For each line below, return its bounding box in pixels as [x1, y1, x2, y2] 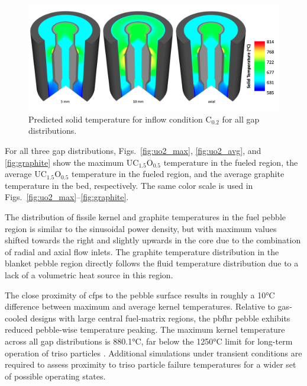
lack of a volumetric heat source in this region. [5, 269, 173, 281]
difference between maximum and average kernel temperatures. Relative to [5, 300, 275, 313]
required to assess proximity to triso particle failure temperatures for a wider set [5, 358, 296, 371]
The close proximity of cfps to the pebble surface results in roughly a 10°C [5, 288, 275, 301]
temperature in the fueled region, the [163, 156, 298, 168]
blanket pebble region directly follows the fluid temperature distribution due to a [5, 257, 299, 269]
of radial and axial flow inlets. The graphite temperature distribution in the [5, 245, 279, 258]
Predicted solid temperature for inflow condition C [28, 112, 212, 125]
